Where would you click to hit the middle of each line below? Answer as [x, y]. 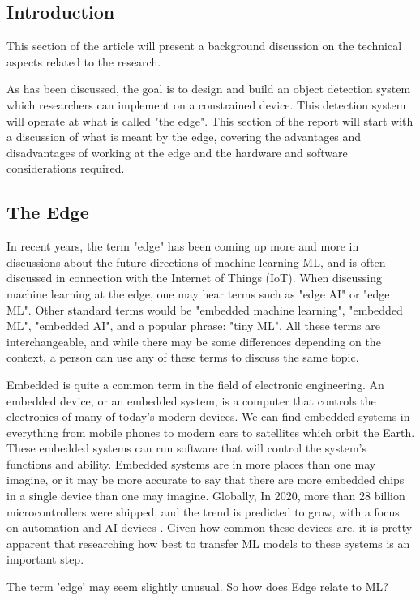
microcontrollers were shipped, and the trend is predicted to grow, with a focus [203, 511]
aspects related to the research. [84, 61]
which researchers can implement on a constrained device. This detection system [206, 104]
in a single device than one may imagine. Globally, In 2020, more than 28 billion [206, 496]
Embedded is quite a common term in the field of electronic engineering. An [195, 384]
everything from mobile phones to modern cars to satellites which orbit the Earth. [211, 432]
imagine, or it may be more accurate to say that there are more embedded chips [206, 480]
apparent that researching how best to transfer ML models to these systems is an [208, 543]
